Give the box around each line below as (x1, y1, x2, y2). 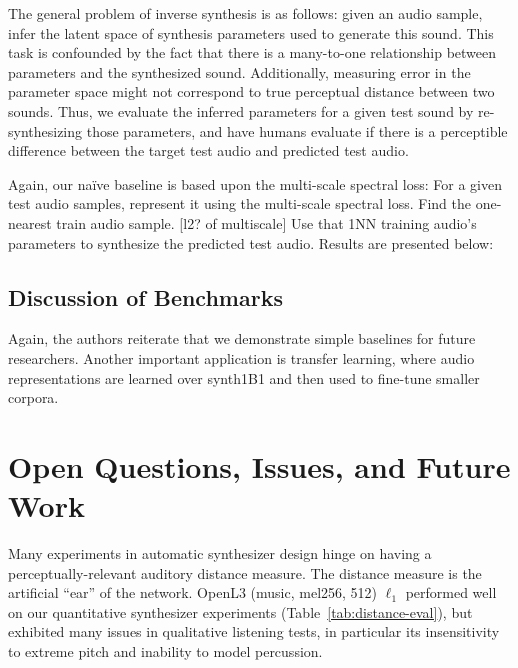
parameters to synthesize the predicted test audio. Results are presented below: (8, 232, 494, 253)
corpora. (8, 387, 59, 408)
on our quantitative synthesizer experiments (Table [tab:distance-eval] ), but (8, 601, 473, 622)
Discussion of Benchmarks (8, 281, 283, 312)
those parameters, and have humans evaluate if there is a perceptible (86, 120, 508, 141)
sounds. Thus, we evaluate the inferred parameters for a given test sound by (8, 100, 474, 121)
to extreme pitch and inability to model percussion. (8, 640, 323, 661)
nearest (8, 212, 52, 233)
